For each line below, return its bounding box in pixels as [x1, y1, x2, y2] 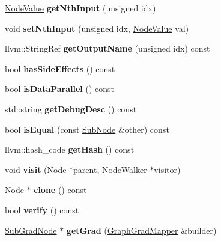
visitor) [154, 163, 181, 175]
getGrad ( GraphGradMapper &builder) [66, 224, 217, 236]
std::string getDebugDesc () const [5, 102, 137, 115]
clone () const [34, 183, 87, 196]
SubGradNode [5, 224, 57, 236]
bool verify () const [5, 203, 79, 216]
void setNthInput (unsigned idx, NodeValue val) [5, 22, 189, 34]
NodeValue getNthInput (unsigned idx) [5, 2, 156, 14]
